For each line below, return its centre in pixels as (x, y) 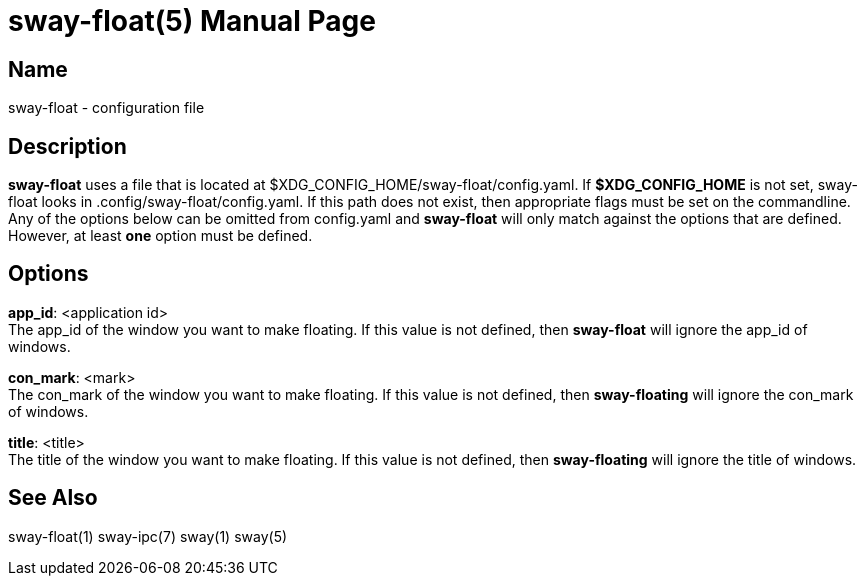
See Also (53, 498)
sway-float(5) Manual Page (192, 21)
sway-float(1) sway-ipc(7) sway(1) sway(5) (148, 536)
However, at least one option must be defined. (160, 236)
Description (67, 146)
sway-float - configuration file (106, 108)
